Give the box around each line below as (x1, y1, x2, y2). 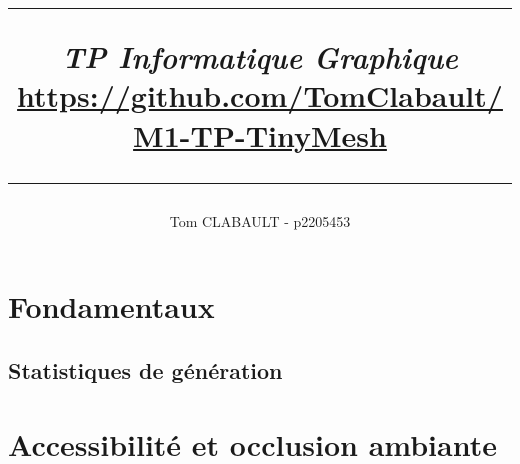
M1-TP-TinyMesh (133, 114, 387, 155)
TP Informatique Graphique (62, 36, 458, 78)
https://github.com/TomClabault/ (17, 75, 503, 116)
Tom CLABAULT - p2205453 (169, 210, 351, 231)
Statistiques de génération (8, 354, 283, 385)
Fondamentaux (8, 286, 215, 327)
